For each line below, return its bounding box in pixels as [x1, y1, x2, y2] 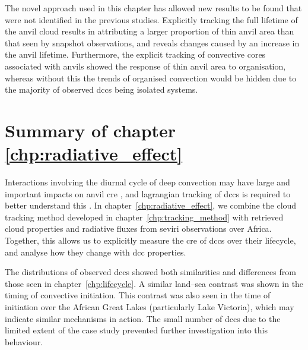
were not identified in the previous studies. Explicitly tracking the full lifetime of [5, 13, 298, 26]
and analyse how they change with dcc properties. [5, 245, 186, 258]
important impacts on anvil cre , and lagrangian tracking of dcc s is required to [5, 187, 291, 200]
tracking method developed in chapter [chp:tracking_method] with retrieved [5, 210, 284, 223]
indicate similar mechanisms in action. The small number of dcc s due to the [5, 312, 281, 324]
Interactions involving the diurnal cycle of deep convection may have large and [5, 176, 290, 188]
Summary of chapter [5, 118, 176, 142]
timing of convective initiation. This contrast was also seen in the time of [5, 289, 271, 301]
